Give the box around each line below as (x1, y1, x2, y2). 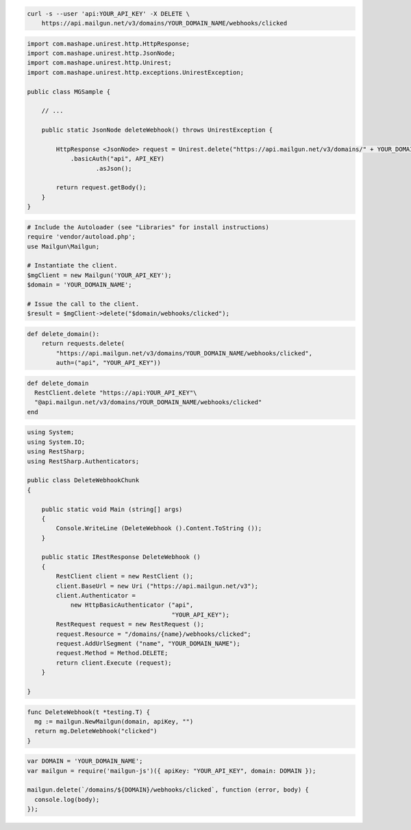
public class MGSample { (27, 88, 111, 95)
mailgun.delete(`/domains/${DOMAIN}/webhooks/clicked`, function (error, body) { (27, 786, 310, 794)
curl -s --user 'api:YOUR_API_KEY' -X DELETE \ (27, 10, 190, 17)
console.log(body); (34, 796, 100, 803)
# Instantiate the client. (27, 261, 118, 270)
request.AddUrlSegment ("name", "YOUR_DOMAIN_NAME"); (55, 639, 240, 648)
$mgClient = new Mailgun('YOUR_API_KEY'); (27, 271, 172, 279)
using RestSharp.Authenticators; (27, 457, 140, 465)
